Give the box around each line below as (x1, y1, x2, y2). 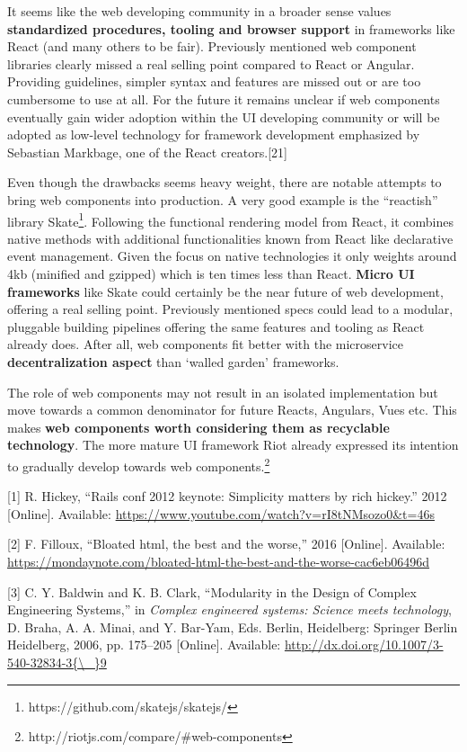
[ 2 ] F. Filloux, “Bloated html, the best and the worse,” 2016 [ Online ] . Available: (7, 534, 445, 553)
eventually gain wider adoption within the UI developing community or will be (7, 107, 440, 126)
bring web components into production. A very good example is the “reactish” (7, 190, 438, 209)
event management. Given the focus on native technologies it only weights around (7, 246, 457, 265)
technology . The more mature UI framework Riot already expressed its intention (7, 435, 459, 454)
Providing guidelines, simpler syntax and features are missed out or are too (7, 72, 421, 91)
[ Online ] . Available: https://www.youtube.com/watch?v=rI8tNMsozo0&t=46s (7, 504, 435, 523)
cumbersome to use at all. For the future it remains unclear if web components (7, 89, 440, 108)
